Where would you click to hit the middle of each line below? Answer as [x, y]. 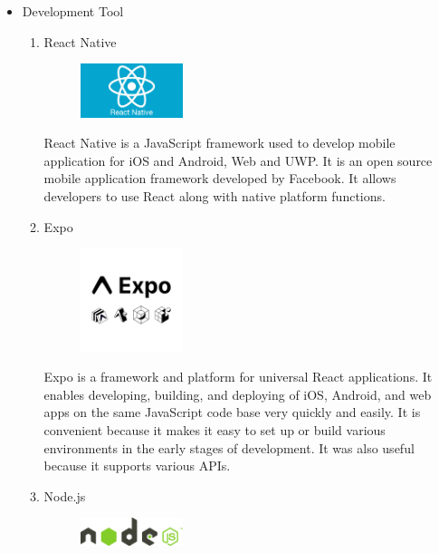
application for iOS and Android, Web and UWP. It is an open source [238, 160]
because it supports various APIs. [137, 466]
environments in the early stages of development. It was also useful [229, 447]
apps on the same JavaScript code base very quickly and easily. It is [232, 412]
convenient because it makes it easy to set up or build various [215, 429]
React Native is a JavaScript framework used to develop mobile [219, 143]
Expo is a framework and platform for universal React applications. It [238, 377]
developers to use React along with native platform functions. [215, 196]
